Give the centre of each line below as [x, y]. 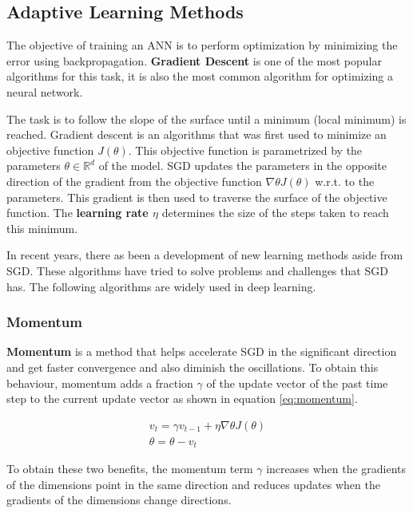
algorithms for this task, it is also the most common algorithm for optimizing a [200, 76]
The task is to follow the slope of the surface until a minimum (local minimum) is [206, 118]
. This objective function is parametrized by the [245, 150]
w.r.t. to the [345, 181]
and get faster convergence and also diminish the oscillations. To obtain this [193, 367]
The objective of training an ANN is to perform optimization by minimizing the [202, 45]
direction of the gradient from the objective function [134, 181]
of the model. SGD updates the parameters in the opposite [242, 166]
